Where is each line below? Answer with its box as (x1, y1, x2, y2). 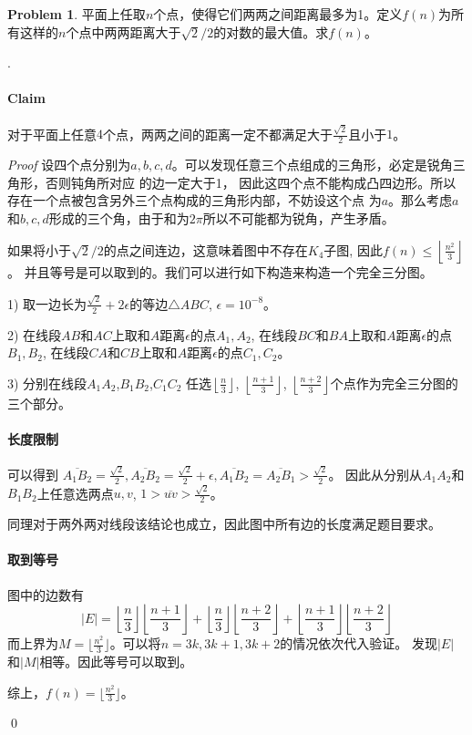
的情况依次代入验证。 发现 (280, 634, 437, 653)
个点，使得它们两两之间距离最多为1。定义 (153, 5, 403, 23)
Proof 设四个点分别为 (7, 155, 131, 174)
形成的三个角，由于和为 (48, 208, 190, 227)
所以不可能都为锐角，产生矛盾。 (202, 208, 395, 227)
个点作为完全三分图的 (330, 373, 458, 392)
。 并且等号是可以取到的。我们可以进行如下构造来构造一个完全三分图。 (7, 263, 433, 282)
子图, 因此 (323, 240, 383, 259)
